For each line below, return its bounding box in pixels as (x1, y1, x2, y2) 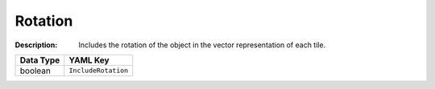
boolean (19, 65, 52, 76)
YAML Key (68, 55, 110, 66)
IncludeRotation (68, 67, 129, 75)
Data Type (19, 55, 60, 66)
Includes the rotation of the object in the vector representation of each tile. (78, 40, 326, 50)
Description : (14, 40, 58, 50)
